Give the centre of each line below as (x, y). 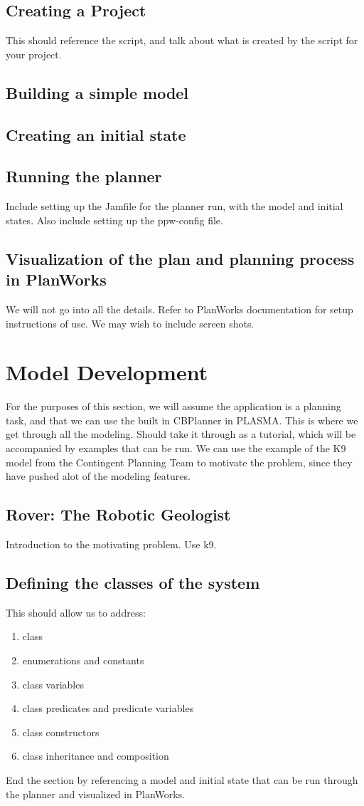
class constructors (61, 732)
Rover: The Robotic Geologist (118, 514)
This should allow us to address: (76, 612)
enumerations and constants (83, 660)
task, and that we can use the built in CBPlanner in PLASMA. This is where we (182, 420)
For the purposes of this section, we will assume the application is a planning (173, 406)
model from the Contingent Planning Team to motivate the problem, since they (179, 462)
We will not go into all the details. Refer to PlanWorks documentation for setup (180, 309)
